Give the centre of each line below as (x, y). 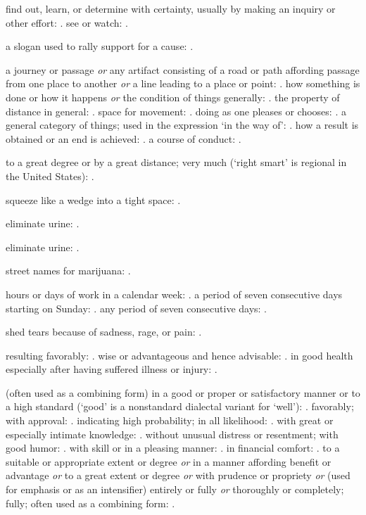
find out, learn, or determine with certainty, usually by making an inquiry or (171, 8)
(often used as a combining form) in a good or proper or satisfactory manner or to (183, 392)
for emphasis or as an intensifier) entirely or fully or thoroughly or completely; (175, 489)
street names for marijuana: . (68, 271)
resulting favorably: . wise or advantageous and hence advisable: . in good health (179, 355)
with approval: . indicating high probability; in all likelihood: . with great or (170, 420)
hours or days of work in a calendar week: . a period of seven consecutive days (174, 294)
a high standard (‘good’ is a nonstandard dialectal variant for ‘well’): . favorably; (180, 406)
